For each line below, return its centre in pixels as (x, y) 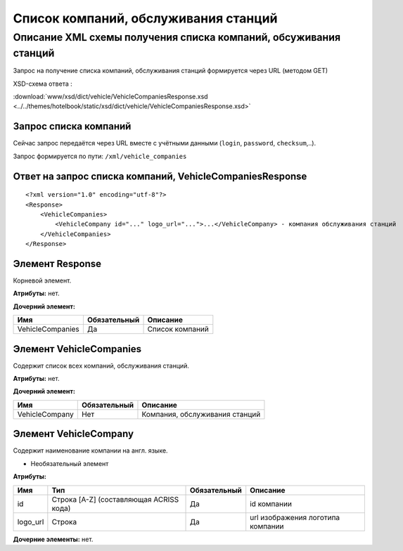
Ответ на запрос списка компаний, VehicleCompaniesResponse (160, 176)
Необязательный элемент (70, 463)
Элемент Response (57, 264)
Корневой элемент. (42, 280)
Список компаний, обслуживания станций (145, 18)
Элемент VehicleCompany (73, 434)
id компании (271, 504)
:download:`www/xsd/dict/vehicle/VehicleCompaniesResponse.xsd (110, 97)
